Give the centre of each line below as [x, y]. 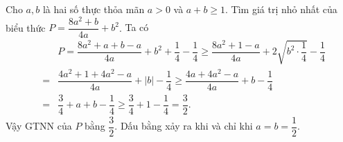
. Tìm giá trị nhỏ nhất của [281, 9]
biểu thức [26, 27]
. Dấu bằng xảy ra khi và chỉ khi [184, 126]
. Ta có [134, 27]
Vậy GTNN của [39, 126]
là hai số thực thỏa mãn [94, 9]
